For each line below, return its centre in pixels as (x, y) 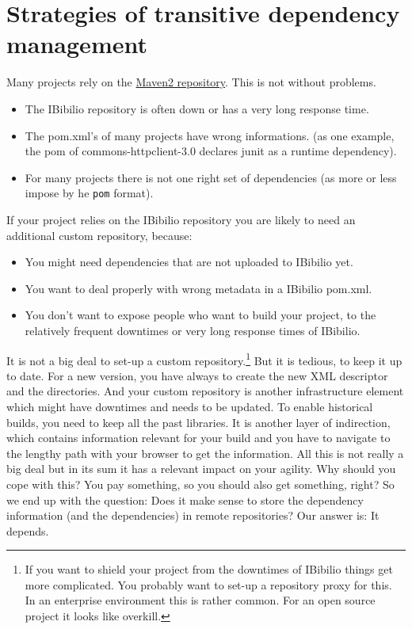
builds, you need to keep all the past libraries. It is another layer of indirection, (198, 422)
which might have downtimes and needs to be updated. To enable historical (190, 406)
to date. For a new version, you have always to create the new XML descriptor (197, 375)
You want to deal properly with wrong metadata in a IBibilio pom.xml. (198, 288)
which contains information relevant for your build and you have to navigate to (198, 438)
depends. (28, 530)
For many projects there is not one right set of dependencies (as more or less (211, 177)
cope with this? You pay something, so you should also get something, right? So (200, 484)
